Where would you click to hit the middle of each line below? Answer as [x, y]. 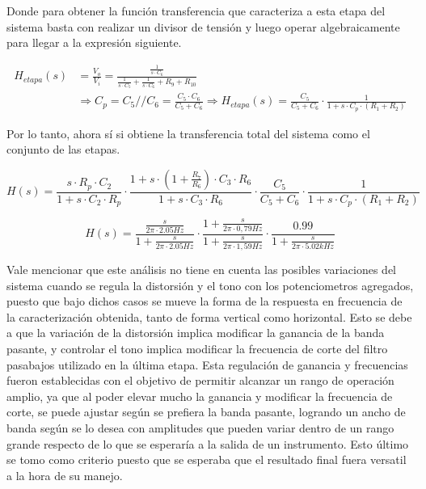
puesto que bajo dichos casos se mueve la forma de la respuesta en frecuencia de [205, 301]
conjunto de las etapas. [63, 149]
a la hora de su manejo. [65, 475]
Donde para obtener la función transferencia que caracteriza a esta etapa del [196, 11]
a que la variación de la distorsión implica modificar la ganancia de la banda [196, 333]
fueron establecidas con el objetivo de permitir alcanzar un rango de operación [200, 380]
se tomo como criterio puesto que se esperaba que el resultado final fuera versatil [207, 459]
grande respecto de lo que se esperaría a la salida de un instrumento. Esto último [208, 443]
